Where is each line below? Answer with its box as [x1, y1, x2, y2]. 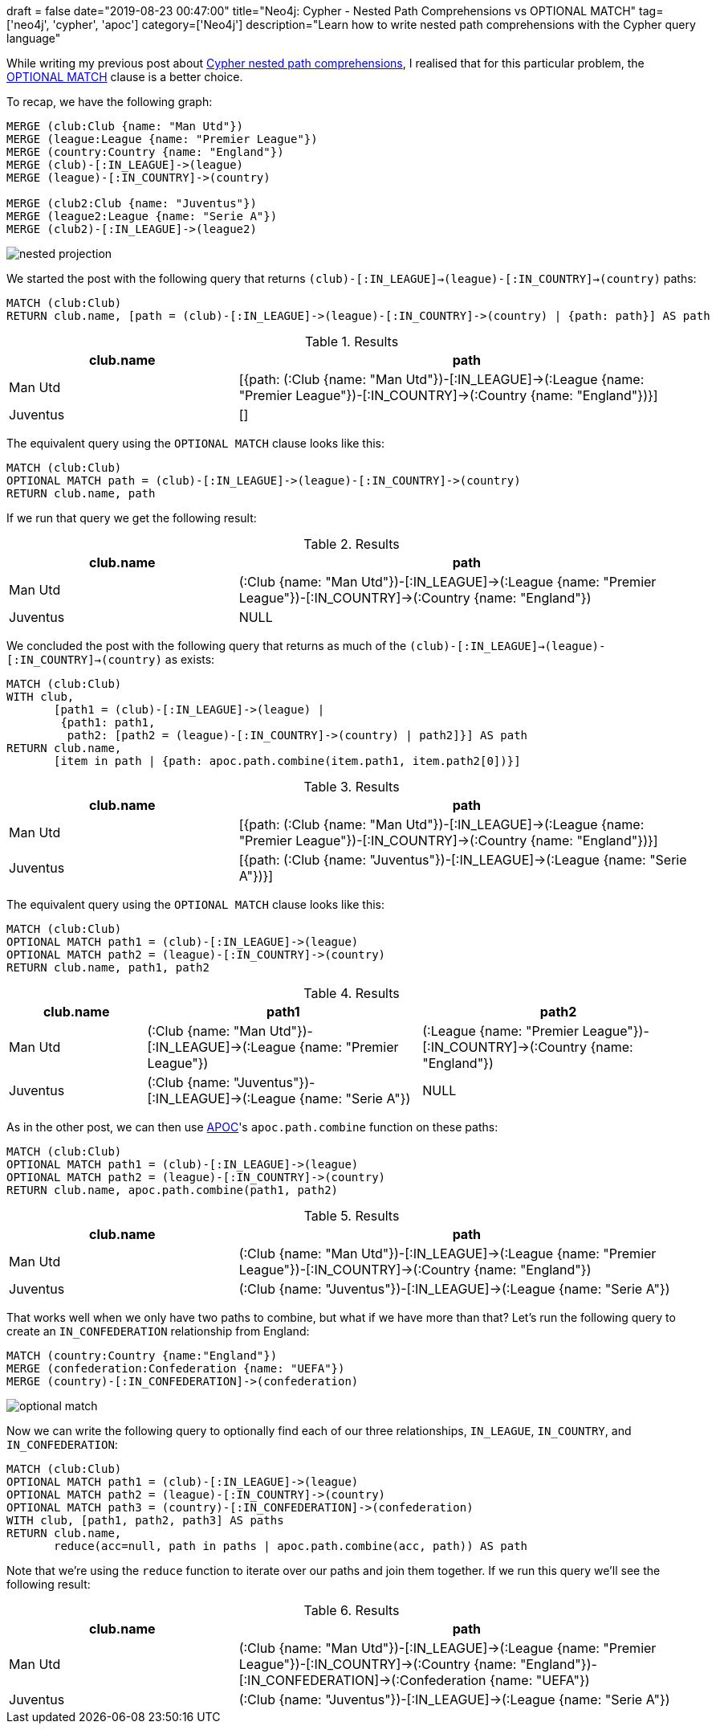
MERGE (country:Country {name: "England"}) [6, 145, 284, 158]
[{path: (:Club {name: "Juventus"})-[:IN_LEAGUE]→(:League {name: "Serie [238, 852, 687, 868]
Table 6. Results [303, 1602, 400, 1618]
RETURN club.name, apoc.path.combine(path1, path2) [6, 1184, 339, 1196]
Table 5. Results [303, 1208, 400, 1224]
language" [6, 31, 61, 45]
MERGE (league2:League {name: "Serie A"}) [6, 210, 278, 223]
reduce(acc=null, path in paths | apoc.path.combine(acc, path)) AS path [54, 1540, 528, 1552]
